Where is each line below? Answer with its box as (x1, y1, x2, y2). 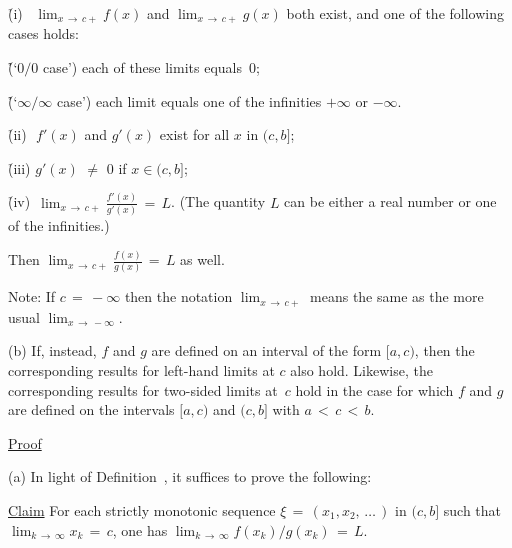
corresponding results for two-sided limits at (8, 379, 278, 400)
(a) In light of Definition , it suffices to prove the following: (8, 466, 372, 487)
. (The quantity (171, 191, 266, 212)
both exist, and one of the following (286, 3, 504, 23)
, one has (112, 519, 168, 540)
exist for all (159, 124, 230, 145)
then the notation (124, 286, 233, 307)
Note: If (8, 286, 56, 307)
